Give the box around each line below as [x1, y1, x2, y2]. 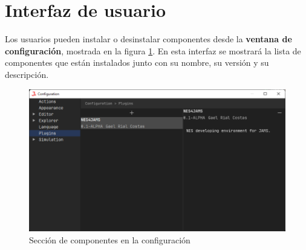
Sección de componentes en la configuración [29, 233, 190, 246]
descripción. [5, 68, 49, 80]
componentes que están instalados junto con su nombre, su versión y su [5, 56, 269, 69]
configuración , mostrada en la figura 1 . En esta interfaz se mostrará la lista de [5, 44, 301, 57]
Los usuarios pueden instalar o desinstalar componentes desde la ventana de [5, 33, 292, 45]
